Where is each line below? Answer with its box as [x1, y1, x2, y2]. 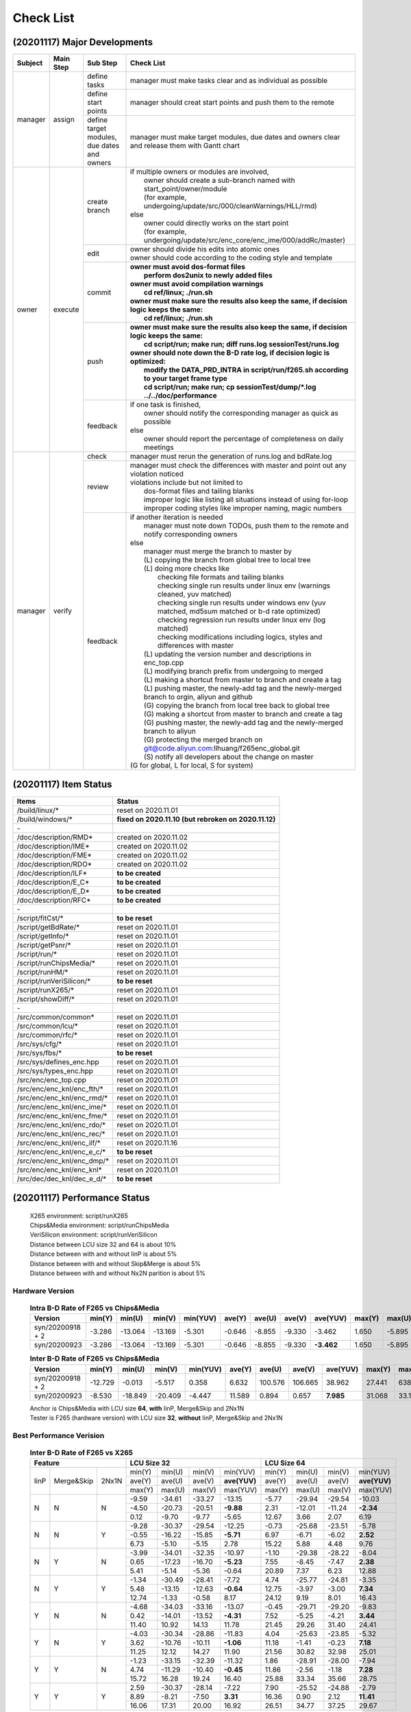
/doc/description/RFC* [16, 895, 92, 905]
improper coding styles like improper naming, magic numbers [144, 503, 342, 513]
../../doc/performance [144, 391, 217, 401]
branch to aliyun [144, 727, 197, 736]
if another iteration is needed [130, 512, 223, 522]
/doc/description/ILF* [16, 868, 88, 878]
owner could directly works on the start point [144, 218, 289, 228]
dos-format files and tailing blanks [144, 486, 255, 496]
